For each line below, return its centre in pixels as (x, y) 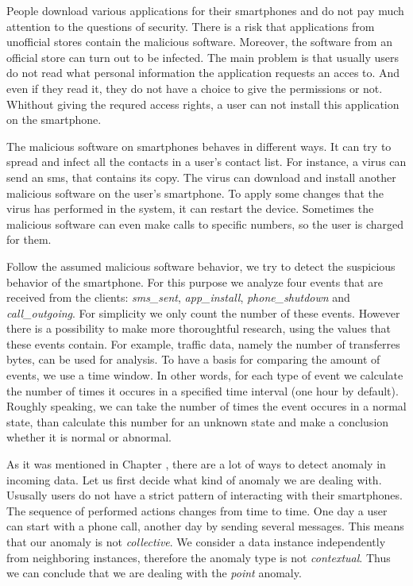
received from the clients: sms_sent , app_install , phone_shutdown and (178, 297)
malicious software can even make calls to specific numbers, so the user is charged (205, 224)
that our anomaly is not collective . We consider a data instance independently (196, 542)
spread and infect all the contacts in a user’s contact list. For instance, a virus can (206, 162)
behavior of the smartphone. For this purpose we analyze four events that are (195, 281)
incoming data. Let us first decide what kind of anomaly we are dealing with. (194, 479)
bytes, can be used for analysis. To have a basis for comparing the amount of (193, 359)
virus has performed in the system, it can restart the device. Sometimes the (190, 208)
